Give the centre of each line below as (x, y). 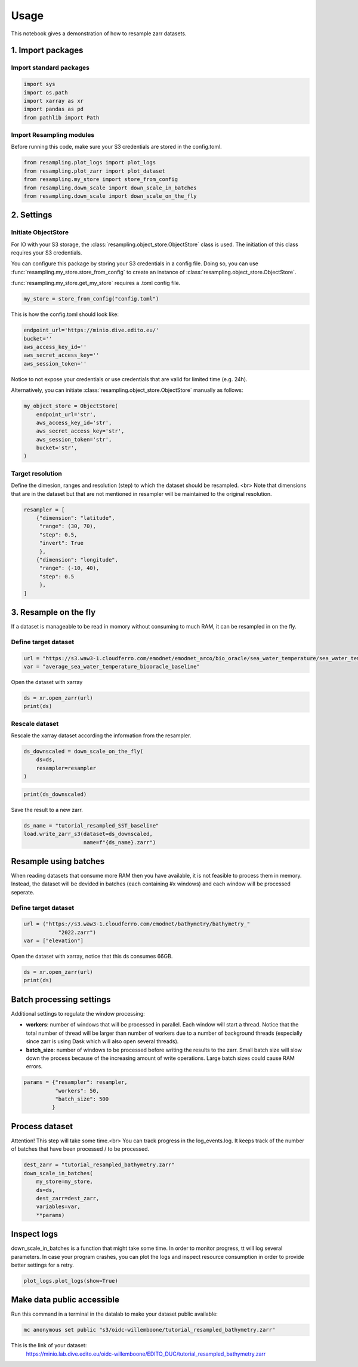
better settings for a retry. (43, 1265)
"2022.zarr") (77, 932)
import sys (39, 84)
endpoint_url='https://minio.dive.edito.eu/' (91, 330)
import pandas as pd (53, 109)
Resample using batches (58, 861)
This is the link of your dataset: (49, 1345)
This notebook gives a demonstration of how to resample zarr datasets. (99, 33)
